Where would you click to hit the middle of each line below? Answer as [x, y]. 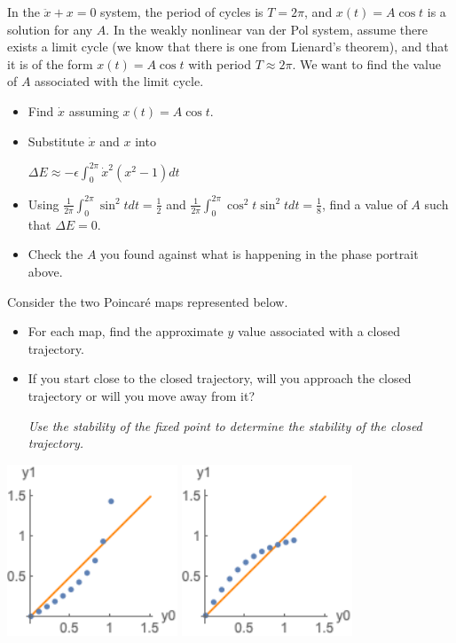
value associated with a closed [319, 331]
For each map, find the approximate [126, 331]
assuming [94, 110]
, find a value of [365, 204]
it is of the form [50, 63]
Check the [55, 254]
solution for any [50, 29]
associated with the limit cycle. [119, 81]
